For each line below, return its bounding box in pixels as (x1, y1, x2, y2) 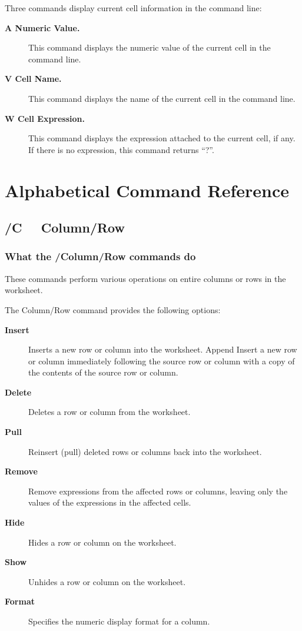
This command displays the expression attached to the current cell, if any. (28, 132, 296, 144)
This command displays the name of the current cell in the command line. (28, 92, 296, 104)
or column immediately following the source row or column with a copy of (28, 354, 295, 367)
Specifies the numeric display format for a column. (28, 615, 210, 627)
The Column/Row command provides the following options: (5, 303, 221, 315)
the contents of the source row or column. (28, 366, 178, 378)
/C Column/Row (5, 218, 125, 237)
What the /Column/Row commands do (5, 249, 196, 264)
